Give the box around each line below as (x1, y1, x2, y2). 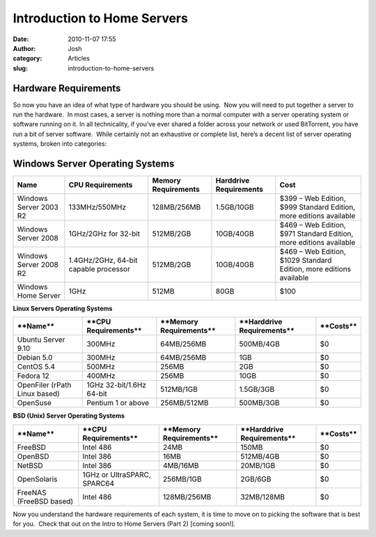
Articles (68, 54, 91, 63)
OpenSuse (17, 398, 52, 408)
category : (13, 54, 42, 63)
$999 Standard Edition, (279, 202, 356, 212)
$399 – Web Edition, (279, 194, 346, 204)
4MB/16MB (162, 460, 199, 470)
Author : (13, 44, 36, 52)
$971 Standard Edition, (279, 229, 354, 239)
